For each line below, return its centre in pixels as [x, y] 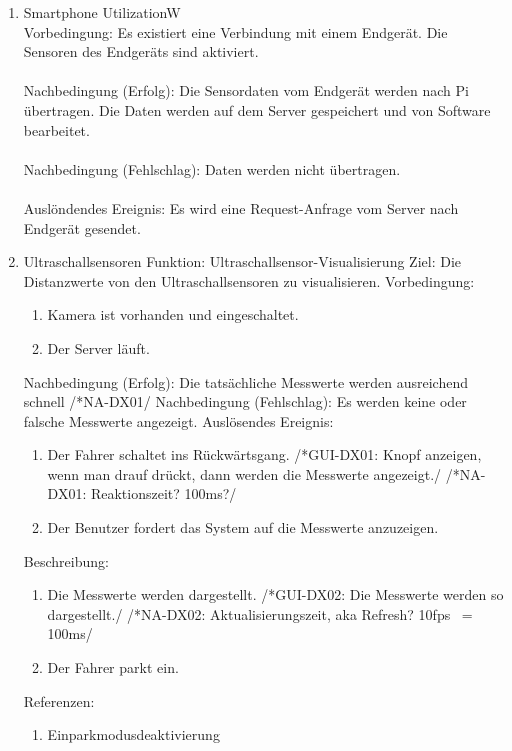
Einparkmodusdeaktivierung [133, 734]
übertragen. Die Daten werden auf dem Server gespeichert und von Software [257, 109]
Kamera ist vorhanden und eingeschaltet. [173, 314]
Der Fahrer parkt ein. [113, 667]
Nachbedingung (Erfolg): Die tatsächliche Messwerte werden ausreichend [245, 381]
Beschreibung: [66, 560]
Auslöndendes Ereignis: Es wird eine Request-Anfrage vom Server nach [241, 207]
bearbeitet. [56, 129]
